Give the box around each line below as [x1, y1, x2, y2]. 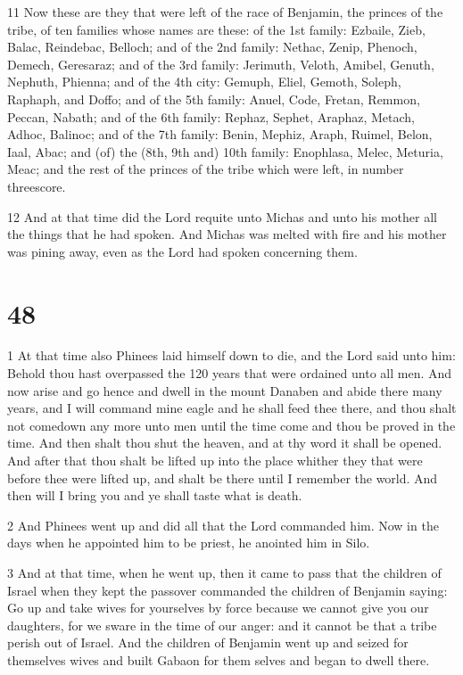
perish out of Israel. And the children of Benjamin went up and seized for [7, 633, 409, 652]
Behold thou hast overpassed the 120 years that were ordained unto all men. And [7, 364, 452, 383]
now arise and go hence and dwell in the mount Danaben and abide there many [7, 381, 442, 399]
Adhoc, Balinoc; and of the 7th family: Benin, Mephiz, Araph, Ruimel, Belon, [7, 125, 433, 144]
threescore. [7, 177, 66, 195]
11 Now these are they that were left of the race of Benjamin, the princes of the [7, 3, 443, 21]
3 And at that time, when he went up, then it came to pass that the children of [7, 563, 442, 581]
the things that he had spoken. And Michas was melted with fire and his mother [7, 225, 447, 243]
